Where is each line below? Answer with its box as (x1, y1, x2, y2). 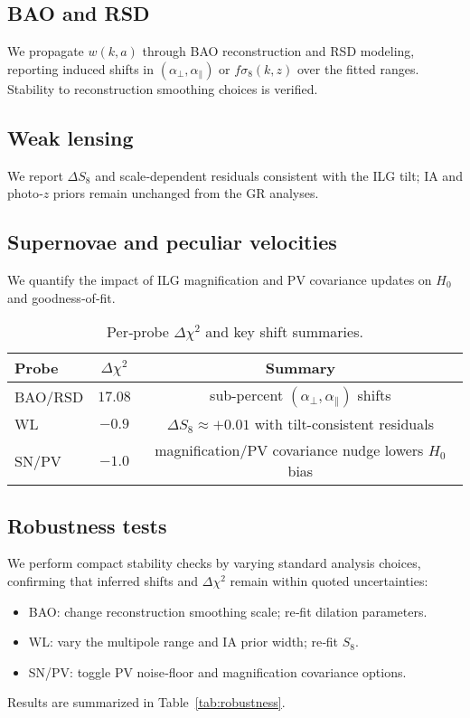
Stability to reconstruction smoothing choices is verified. (7, 79, 318, 98)
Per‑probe (107, 321, 169, 343)
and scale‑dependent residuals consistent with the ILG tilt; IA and (95, 165, 463, 184)
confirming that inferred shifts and (7, 571, 199, 590)
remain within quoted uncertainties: (230, 571, 428, 590)
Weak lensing (7, 123, 134, 151)
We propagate (7, 42, 84, 61)
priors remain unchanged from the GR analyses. (52, 184, 319, 203)
